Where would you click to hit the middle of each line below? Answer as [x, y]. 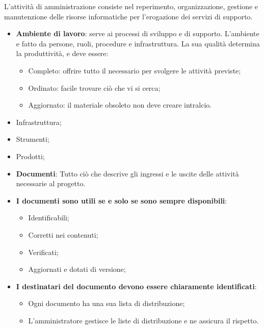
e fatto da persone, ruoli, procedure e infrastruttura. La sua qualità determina [138, 43]
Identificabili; [49, 218]
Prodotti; [30, 156]
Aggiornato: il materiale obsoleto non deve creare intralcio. [120, 105]
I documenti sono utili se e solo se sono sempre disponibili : [122, 200]
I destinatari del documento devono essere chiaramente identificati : [136, 286]
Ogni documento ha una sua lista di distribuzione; [107, 303]
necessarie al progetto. [51, 183]
